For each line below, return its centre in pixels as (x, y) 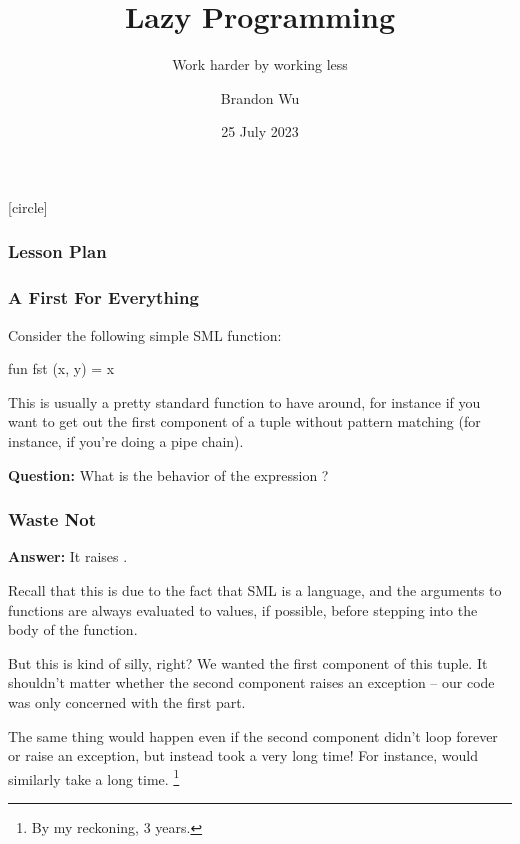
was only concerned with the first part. (127, 701)
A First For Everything (103, 297)
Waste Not (52, 519)
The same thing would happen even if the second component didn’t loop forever (253, 735)
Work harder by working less (260, 64)
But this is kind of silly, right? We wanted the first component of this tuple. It (248, 662)
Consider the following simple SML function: (145, 334)
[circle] (28, 206)
